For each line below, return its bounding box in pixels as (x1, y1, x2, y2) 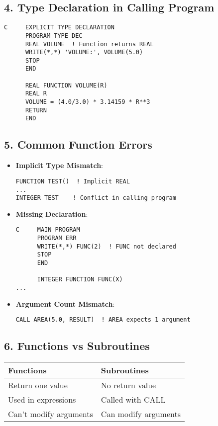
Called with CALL (101, 394, 166, 406)
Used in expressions (8, 394, 76, 406)
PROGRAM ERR (37, 235, 77, 242)
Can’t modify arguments (8, 408, 93, 420)
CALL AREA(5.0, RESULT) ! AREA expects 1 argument (15, 316, 191, 324)
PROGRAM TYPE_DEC (25, 32, 83, 39)
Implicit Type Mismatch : (15, 160, 103, 170)
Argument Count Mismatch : (15, 298, 115, 309)
